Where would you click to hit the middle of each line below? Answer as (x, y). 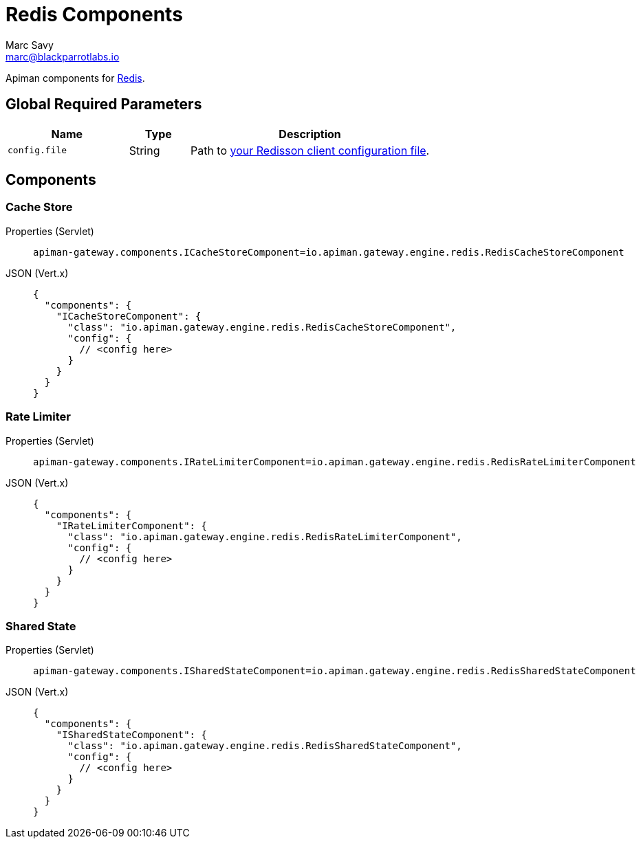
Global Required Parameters (104, 104)
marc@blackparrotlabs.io (63, 56)
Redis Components (94, 14)
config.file (37, 151)
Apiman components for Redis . (75, 78)
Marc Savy (30, 45)
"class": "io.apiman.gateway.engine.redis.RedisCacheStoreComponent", (262, 327)
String (144, 150)
